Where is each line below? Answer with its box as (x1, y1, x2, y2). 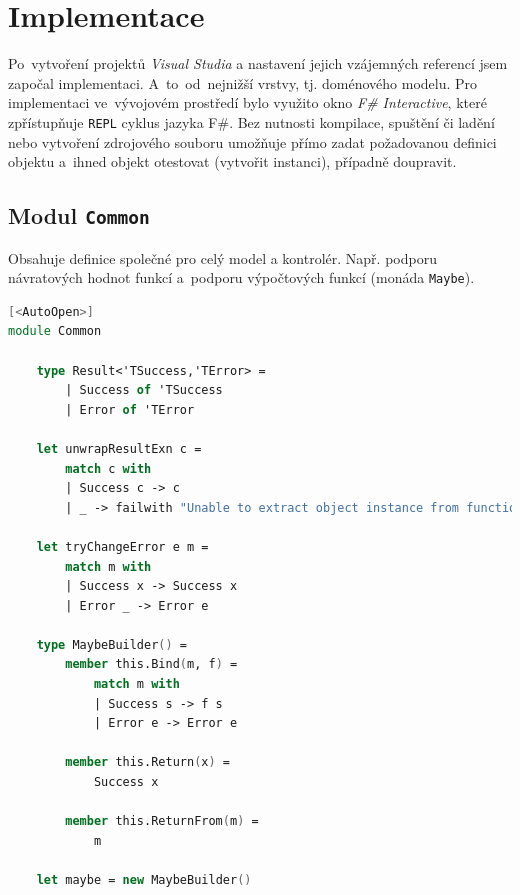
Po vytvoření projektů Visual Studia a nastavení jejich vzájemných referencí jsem (8, 53, 508, 74)
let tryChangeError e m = (36, 539, 209, 554)
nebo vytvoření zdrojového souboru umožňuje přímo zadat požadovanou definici (8, 131, 497, 152)
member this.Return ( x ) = (65, 755, 230, 770)
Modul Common (8, 200, 150, 231)
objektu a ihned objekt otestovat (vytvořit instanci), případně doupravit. (8, 151, 457, 172)
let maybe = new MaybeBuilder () (36, 873, 252, 887)
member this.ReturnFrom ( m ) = (65, 814, 259, 829)
